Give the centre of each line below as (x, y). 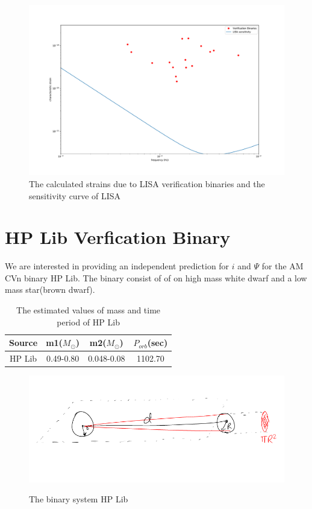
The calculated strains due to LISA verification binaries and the (147, 183)
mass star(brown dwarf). (50, 290)
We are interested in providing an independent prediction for (117, 266)
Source (23, 343)
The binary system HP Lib (79, 499)
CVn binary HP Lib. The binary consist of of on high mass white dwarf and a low (156, 277)
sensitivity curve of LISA (75, 195)
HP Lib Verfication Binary (118, 237)
